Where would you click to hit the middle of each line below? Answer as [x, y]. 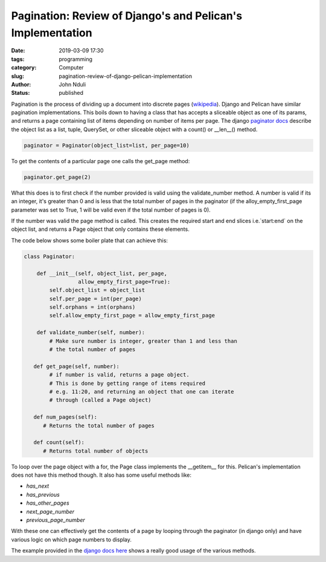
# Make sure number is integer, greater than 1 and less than [143, 341]
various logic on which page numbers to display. [72, 539]
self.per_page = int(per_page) [95, 299]
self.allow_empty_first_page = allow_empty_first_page [132, 315]
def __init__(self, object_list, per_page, [102, 273]
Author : [21, 84]
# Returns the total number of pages [99, 425]
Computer [71, 68]
